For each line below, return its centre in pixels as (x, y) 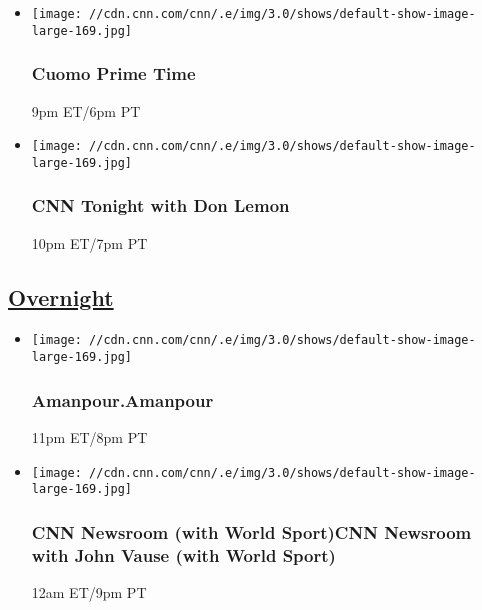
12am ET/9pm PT (89, 592)
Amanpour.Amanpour (122, 399)
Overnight (61, 296)
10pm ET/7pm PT (89, 242)
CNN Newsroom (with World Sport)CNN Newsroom (251, 531)
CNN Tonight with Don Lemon (160, 205)
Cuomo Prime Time (113, 73)
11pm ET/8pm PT (89, 436)
